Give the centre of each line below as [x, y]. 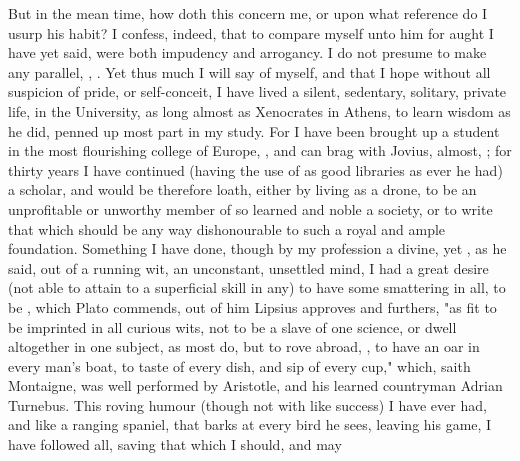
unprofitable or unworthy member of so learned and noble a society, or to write [250, 208]
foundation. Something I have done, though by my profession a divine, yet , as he [257, 248]
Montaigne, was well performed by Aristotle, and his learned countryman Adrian [255, 385]
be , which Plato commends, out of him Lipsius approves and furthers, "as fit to [252, 306]
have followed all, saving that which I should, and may [175, 444]
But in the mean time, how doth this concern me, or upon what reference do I [248, 13]
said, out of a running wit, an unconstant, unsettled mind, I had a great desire [248, 267]
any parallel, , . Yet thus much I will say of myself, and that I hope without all [249, 71]
